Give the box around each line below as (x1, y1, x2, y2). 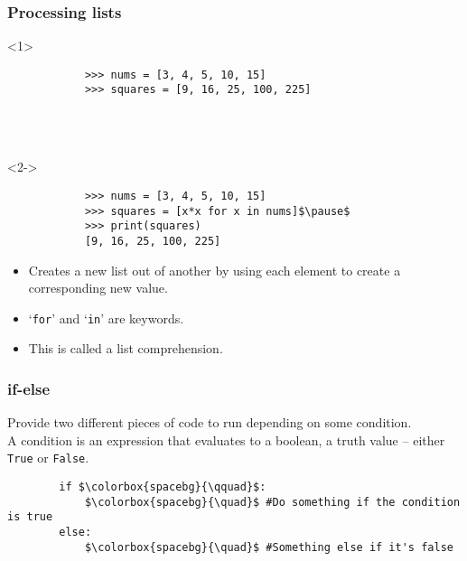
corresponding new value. (28, 278, 168, 297)
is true (7, 510, 53, 524)
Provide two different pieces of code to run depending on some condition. (7, 413, 412, 432)
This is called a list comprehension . (28, 339, 223, 358)
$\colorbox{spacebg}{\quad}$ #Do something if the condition (84, 495, 461, 509)
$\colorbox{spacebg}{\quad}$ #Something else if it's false (84, 540, 453, 554)
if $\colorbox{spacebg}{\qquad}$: (59, 481, 266, 494)
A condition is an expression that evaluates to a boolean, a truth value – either (7, 430, 445, 449)
